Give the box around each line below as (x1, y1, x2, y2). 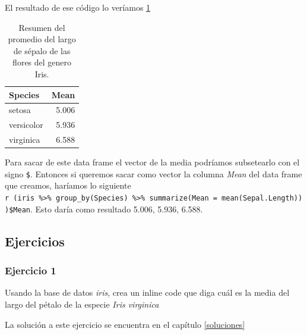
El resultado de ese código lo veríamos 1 (5, 1, 151, 13)
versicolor (9, 118, 43, 131)
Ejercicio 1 (5, 263, 56, 278)
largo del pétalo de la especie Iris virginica (5, 298, 159, 310)
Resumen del (18, 21, 65, 33)
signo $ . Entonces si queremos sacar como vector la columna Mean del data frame (5, 167, 302, 180)
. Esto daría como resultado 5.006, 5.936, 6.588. (30, 202, 203, 215)
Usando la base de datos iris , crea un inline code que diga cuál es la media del (5, 286, 290, 299)
